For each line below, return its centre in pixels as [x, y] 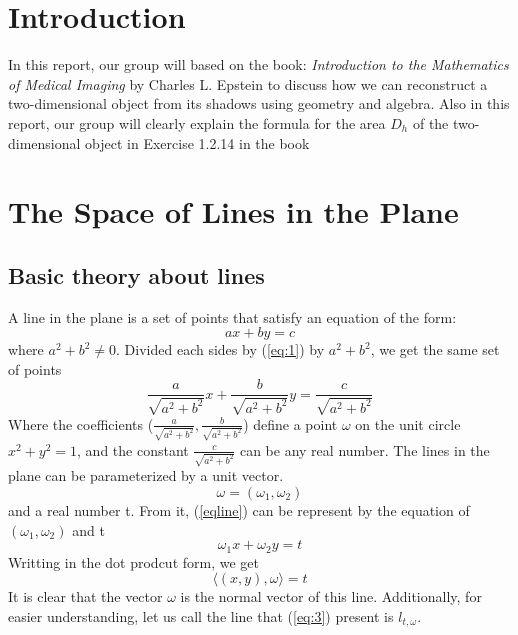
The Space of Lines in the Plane [233, 211]
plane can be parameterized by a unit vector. [146, 475]
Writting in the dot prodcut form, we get [133, 561]
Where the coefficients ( [81, 423]
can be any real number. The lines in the [364, 449]
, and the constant [133, 449]
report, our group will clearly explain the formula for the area [197, 122]
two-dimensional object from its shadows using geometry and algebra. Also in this [259, 103]
